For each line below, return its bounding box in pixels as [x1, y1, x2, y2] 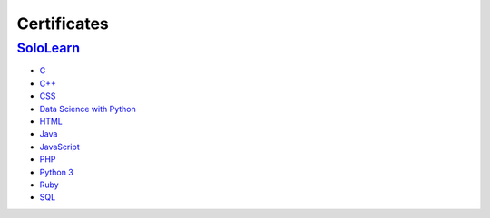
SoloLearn [16, 40, 81, 56]
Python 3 [39, 166, 74, 177]
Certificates [16, 14, 109, 33]
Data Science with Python [39, 103, 136, 114]
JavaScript [39, 141, 81, 152]
